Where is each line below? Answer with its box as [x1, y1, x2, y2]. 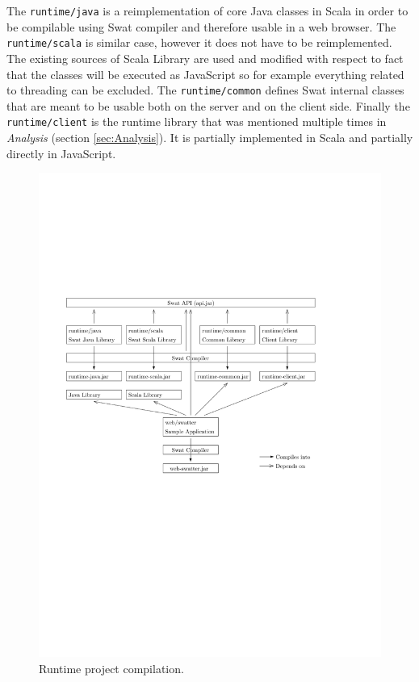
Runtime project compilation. [39, 659, 184, 676]
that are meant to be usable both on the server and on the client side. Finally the [6, 97, 410, 114]
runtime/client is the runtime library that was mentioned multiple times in [6, 113, 387, 130]
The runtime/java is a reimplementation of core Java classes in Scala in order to [6, 2, 409, 19]
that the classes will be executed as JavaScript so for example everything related [6, 65, 404, 82]
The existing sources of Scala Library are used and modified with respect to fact [6, 49, 404, 66]
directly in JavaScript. [6, 144, 116, 161]
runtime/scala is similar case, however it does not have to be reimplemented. [6, 34, 392, 51]
